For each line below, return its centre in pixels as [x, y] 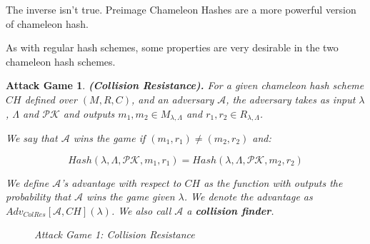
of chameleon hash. [47, 23]
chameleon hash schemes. [61, 61]
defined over [51, 99]
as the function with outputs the [273, 182]
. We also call [141, 210]
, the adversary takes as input [291, 99]
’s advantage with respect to [121, 182]
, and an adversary [173, 99]
